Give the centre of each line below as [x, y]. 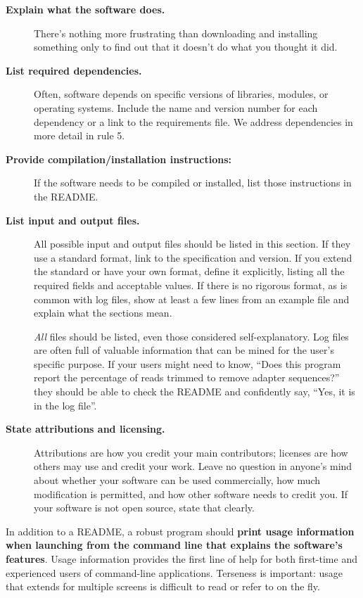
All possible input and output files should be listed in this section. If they [192, 244]
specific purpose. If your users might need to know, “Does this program [187, 363]
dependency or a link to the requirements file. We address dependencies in [193, 121]
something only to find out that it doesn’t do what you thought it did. [186, 47]
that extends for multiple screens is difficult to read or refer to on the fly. [163, 586]
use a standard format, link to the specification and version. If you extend [193, 257]
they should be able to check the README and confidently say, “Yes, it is [195, 392]
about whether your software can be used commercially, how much [177, 480]
